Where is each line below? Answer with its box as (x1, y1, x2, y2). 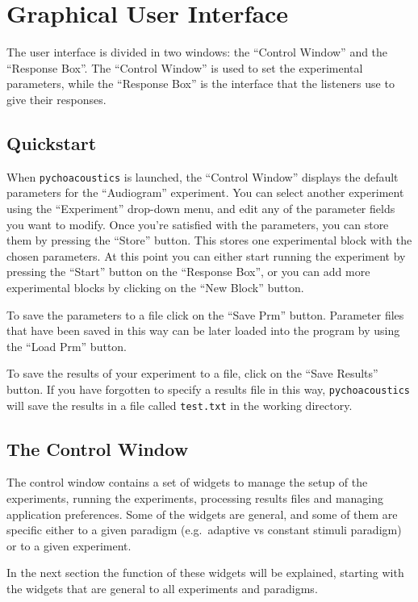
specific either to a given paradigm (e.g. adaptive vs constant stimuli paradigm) (6, 521, 402, 538)
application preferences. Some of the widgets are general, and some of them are (6, 505, 398, 522)
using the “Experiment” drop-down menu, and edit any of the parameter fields (6, 199, 395, 216)
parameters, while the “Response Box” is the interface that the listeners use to (6, 75, 395, 92)
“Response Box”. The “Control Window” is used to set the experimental (6, 59, 363, 76)
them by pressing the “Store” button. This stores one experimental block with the (6, 232, 412, 249)
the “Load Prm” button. (6, 337, 127, 354)
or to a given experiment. (6, 537, 132, 554)
